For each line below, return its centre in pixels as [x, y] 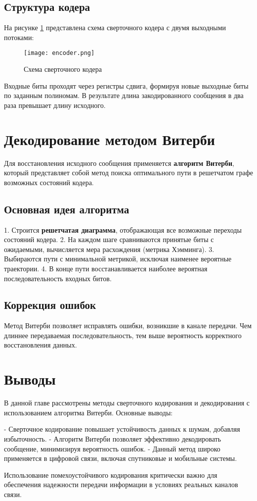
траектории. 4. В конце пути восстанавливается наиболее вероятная [106, 268]
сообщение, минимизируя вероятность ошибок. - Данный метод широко [112, 448]
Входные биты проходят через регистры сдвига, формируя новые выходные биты [126, 85]
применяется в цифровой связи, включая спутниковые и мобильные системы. [121, 458]
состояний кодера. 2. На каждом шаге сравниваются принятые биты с [109, 239]
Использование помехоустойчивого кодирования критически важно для [111, 475]
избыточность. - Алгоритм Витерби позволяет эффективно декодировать [113, 438]
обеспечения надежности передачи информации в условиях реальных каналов [121, 484]
